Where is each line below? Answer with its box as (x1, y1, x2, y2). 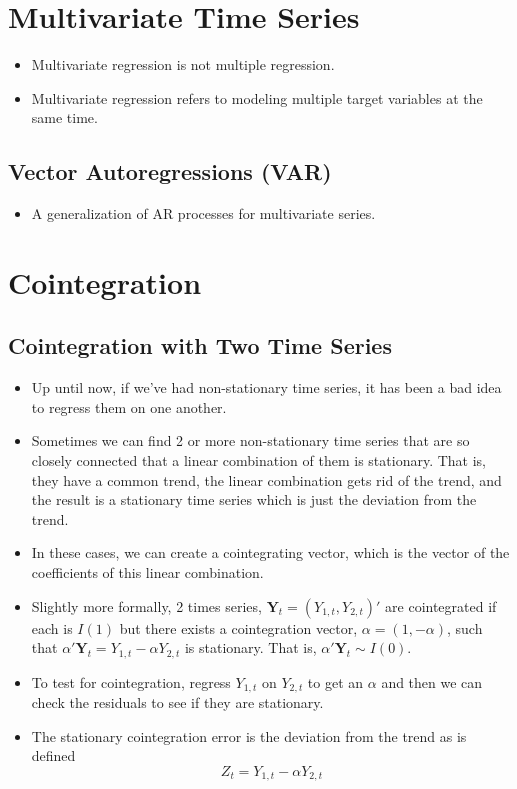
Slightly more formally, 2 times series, (31, 595, 262, 616)
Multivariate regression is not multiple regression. (31, 54, 335, 75)
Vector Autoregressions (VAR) (8, 156, 332, 187)
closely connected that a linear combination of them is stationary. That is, (31, 450, 487, 471)
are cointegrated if (385, 595, 497, 616)
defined (31, 745, 76, 766)
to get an (307, 671, 364, 692)
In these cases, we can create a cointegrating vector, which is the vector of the (31, 542, 510, 563)
